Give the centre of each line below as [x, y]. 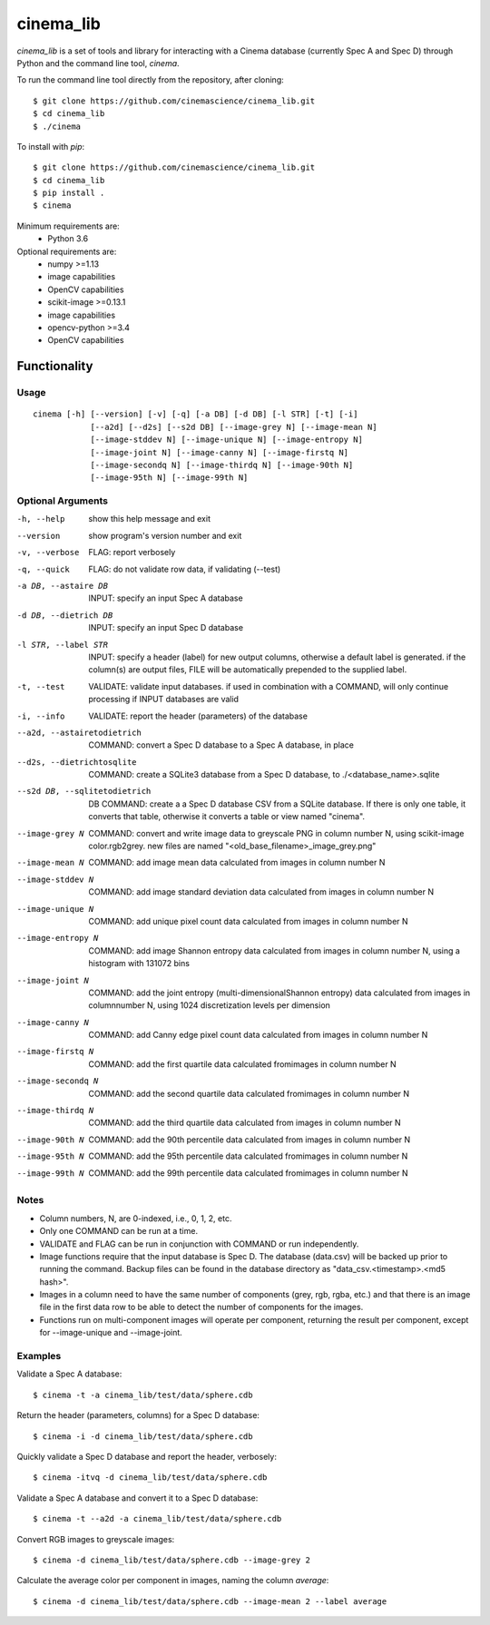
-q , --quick [43, 569]
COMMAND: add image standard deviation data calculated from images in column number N [261, 892]
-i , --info [41, 716]
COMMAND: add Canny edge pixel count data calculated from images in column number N [258, 1035]
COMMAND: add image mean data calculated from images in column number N [237, 863]
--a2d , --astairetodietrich [79, 732]
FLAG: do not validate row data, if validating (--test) [185, 569]
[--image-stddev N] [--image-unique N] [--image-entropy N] [226, 440]
